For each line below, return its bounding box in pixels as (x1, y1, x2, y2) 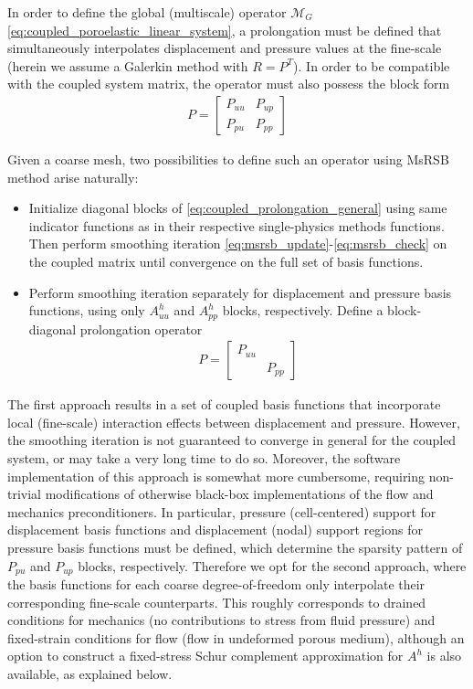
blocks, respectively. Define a (222, 301, 384, 320)
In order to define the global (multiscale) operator (7, 3, 287, 21)
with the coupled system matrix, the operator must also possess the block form (7, 74, 450, 93)
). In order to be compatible (293, 56, 450, 75)
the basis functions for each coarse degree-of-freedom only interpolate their (7, 575, 426, 594)
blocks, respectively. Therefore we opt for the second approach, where (78, 556, 467, 575)
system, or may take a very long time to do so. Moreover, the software (7, 449, 401, 468)
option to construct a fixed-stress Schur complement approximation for (7, 646, 404, 665)
